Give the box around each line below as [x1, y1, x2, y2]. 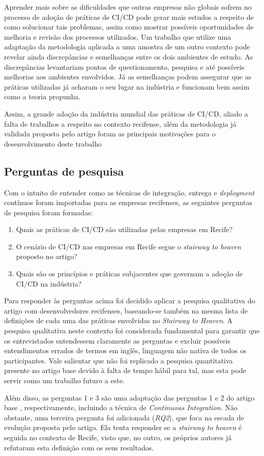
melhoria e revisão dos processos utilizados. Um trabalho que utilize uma [4, 31, 231, 42]
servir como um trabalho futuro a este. [4, 375, 125, 386]
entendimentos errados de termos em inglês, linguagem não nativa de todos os [4, 345, 247, 356]
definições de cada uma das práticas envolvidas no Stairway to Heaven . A [4, 315, 233, 326]
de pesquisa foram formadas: [4, 207, 93, 217]
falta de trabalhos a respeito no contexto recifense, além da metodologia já [4, 118, 237, 129]
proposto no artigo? [16, 251, 77, 262]
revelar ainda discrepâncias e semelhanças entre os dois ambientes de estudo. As [4, 51, 253, 62]
